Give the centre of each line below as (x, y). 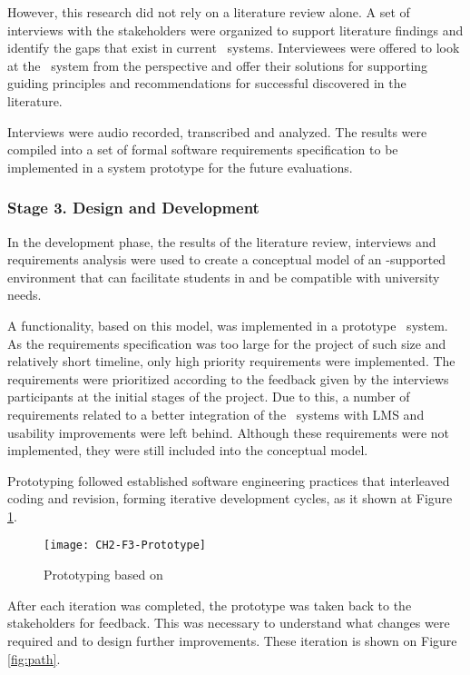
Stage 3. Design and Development (133, 208)
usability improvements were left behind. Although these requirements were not (228, 432)
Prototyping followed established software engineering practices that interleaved (229, 480)
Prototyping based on (103, 575)
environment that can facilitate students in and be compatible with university (224, 277)
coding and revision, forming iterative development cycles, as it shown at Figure (230, 498)
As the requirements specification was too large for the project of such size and (227, 343)
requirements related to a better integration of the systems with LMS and (216, 414)
